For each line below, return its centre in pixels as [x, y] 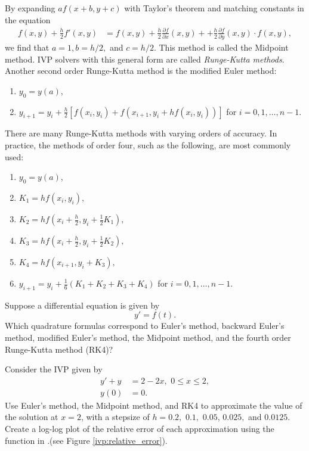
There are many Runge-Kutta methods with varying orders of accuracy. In [141, 133]
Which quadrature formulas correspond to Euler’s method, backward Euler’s [145, 326]
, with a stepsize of [115, 417]
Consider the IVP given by [54, 369]
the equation [28, 19]
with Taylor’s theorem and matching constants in [214, 8]
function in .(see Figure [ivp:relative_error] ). [86, 440]
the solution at [32, 417]
